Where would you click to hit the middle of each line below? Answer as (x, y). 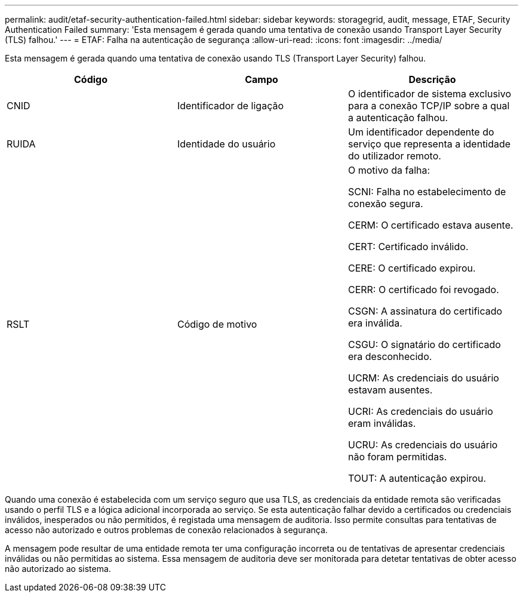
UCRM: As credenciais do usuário (423, 378)
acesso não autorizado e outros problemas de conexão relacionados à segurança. (166, 530)
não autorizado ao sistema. (58, 569)
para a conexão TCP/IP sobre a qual (429, 106)
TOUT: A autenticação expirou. (417, 478)
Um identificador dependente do (421, 132)
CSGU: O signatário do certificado (424, 344)
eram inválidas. (382, 423)
